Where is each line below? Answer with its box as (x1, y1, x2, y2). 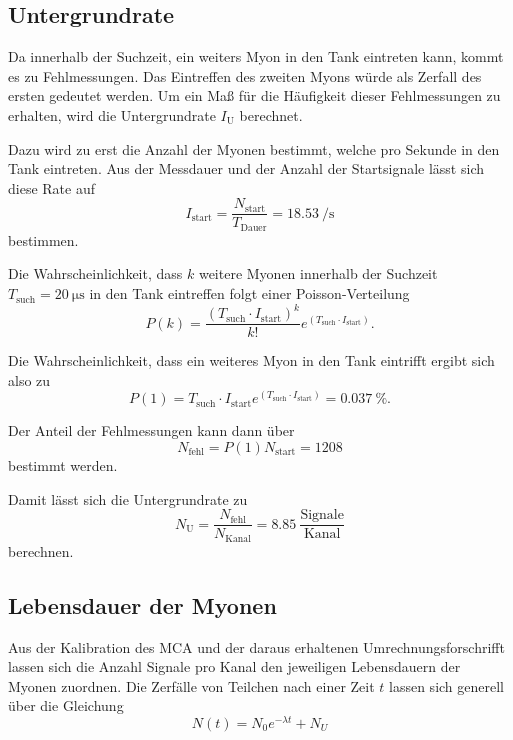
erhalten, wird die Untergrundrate (8, 104, 216, 125)
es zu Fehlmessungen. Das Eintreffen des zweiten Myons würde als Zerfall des (8, 65, 482, 86)
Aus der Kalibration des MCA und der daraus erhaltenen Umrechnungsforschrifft (8, 636, 505, 657)
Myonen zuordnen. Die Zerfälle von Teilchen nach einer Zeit (8, 675, 375, 696)
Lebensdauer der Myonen (8, 589, 277, 620)
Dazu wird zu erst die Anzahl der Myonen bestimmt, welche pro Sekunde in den (8, 138, 500, 159)
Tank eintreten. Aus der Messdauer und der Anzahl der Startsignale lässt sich (8, 158, 484, 179)
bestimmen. (8, 229, 79, 250)
